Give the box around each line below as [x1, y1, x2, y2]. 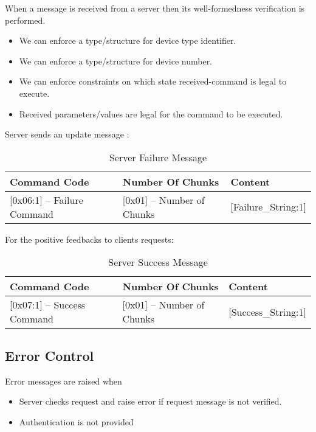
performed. [5, 13, 46, 26]
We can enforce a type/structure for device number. [19, 54, 213, 67]
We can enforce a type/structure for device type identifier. [19, 34, 236, 47]
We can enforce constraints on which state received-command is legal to [19, 75, 287, 88]
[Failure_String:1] [230, 200, 306, 214]
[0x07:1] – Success [10, 298, 86, 312]
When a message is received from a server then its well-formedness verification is [5, 2, 305, 14]
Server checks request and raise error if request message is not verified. [19, 395, 282, 408]
